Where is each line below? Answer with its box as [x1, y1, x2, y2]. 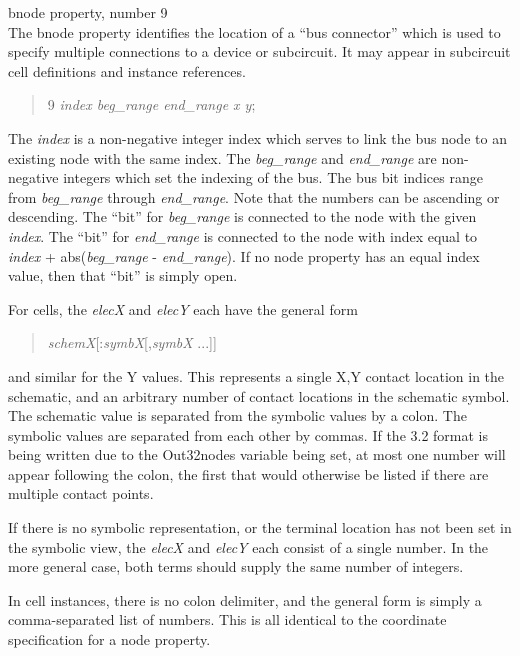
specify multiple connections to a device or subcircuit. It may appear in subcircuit [8, 41, 511, 62]
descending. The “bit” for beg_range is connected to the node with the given [8, 206, 477, 227]
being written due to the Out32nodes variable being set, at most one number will [8, 444, 506, 465]
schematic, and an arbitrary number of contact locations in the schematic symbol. [8, 385, 510, 406]
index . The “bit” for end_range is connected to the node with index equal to [8, 225, 478, 246]
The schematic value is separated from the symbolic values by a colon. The [8, 405, 467, 426]
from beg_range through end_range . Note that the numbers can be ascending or [8, 186, 500, 207]
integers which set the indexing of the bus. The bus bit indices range [63, 167, 483, 188]
